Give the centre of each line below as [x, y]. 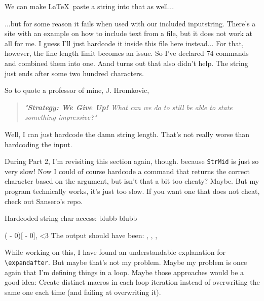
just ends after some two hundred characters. [74, 73]
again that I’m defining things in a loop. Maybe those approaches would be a [124, 272]
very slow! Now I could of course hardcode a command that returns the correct [127, 171]
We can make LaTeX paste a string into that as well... [89, 6]
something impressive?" [61, 117]
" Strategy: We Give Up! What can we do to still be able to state [128, 107]
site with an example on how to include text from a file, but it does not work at [129, 33]
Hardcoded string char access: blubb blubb [71, 218]
